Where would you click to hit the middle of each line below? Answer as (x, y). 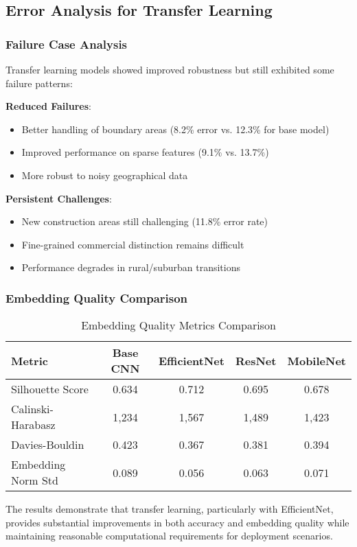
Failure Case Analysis (67, 44)
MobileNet (316, 360)
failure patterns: (39, 83)
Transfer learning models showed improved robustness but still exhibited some (170, 69)
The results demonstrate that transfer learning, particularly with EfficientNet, (170, 509)
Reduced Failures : (48, 106)
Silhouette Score (50, 389)
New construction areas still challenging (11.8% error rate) (145, 221)
